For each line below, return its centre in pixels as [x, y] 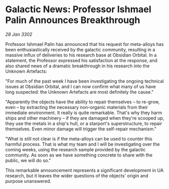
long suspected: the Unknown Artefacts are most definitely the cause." [79, 92]
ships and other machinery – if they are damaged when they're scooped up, [85, 118]
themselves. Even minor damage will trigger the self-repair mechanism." [81, 129]
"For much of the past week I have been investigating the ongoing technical [84, 81]
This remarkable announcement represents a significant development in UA [84, 170]
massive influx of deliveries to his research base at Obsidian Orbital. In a [81, 55]
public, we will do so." [28, 160]
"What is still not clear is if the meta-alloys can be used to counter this [79, 139]
